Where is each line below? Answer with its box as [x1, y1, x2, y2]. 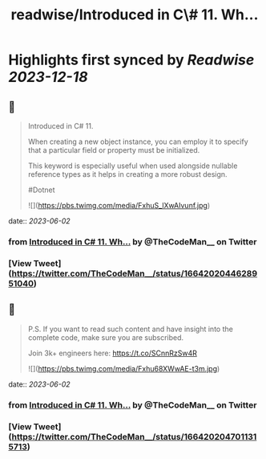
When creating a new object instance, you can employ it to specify [27, 137, 248, 146]
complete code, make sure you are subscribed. [27, 332, 184, 342]
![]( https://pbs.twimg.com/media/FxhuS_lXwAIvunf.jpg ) [27, 201, 211, 210]
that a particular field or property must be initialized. [27, 145, 200, 154]
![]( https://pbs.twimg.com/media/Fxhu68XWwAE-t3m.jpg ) [27, 363, 220, 373]
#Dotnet [27, 185, 55, 195]
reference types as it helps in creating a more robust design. [27, 170, 228, 178]
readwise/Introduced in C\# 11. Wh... [10, 6, 259, 24]
